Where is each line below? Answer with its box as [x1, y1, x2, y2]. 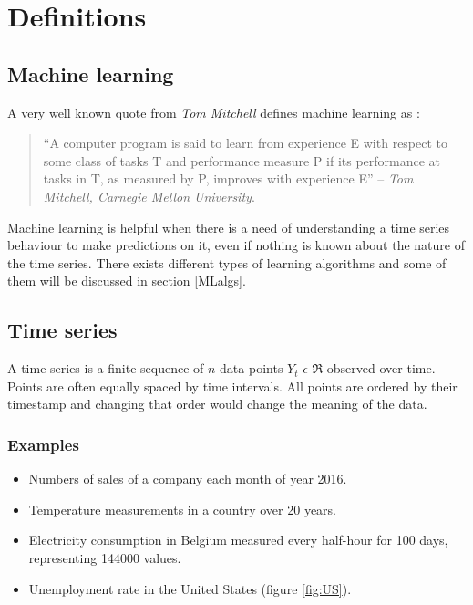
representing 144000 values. [28, 548, 181, 567]
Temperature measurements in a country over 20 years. [28, 499, 336, 518]
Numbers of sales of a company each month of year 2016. [28, 469, 347, 488]
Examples [7, 433, 79, 455]
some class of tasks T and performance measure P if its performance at [43, 151, 441, 170]
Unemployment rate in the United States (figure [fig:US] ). [28, 579, 352, 598]
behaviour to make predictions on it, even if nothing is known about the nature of [7, 235, 465, 255]
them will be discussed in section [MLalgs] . [7, 271, 246, 290]
